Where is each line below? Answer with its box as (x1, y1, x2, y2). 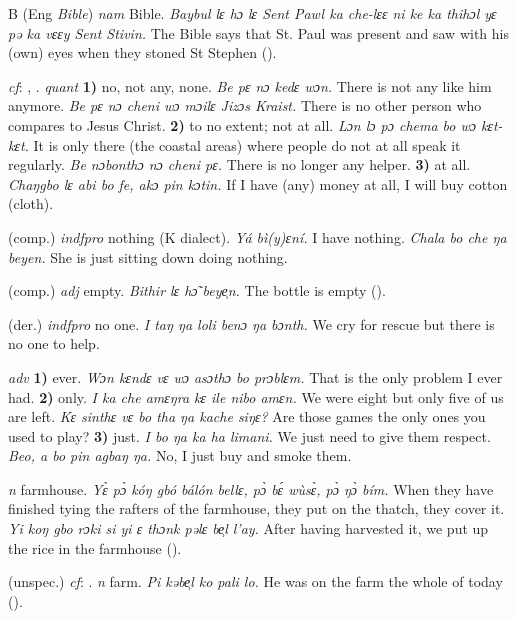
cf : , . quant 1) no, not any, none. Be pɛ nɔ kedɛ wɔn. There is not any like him (8, 75, 492, 96)
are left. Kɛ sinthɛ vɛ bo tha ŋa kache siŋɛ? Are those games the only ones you (8, 406, 486, 427)
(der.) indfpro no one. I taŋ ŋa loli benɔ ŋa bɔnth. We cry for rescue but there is (8, 313, 495, 334)
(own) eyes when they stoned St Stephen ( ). (8, 42, 277, 63)
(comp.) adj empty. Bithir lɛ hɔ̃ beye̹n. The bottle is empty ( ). (8, 280, 386, 301)
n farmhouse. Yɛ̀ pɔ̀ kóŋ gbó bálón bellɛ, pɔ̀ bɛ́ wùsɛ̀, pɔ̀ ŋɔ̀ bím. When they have (8, 478, 494, 499)
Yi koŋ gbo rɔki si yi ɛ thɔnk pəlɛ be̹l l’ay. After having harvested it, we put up (8, 518, 489, 539)
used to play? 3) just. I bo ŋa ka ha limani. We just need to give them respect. (8, 425, 491, 446)
